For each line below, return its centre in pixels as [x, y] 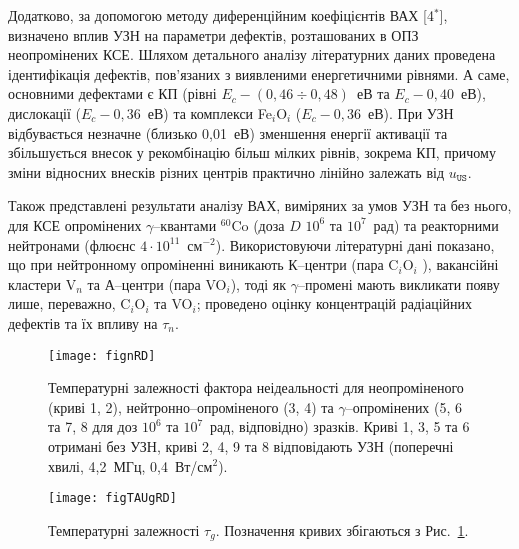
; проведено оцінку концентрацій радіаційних [334, 303]
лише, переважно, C [69, 303]
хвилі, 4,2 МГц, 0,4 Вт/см [130, 465]
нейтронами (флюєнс [72, 244]
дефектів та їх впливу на [83, 322]
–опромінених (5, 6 [404, 406]
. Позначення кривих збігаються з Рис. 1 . [342, 529]
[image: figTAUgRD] [112, 498]
